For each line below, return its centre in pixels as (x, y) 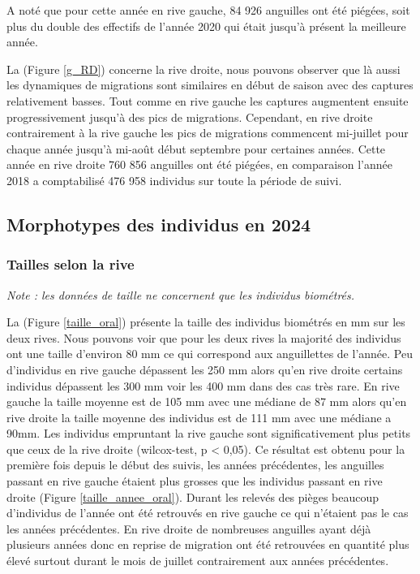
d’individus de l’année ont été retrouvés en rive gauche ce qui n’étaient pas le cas (208, 513)
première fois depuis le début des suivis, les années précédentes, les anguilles (195, 465)
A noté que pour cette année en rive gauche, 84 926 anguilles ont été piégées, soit (208, 10)
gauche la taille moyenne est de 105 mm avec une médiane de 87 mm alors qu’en (207, 401)
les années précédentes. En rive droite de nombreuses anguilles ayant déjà (189, 528)
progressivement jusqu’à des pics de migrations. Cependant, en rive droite (190, 117)
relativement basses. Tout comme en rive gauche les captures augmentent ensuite (208, 100)
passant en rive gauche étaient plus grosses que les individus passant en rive (195, 481)
